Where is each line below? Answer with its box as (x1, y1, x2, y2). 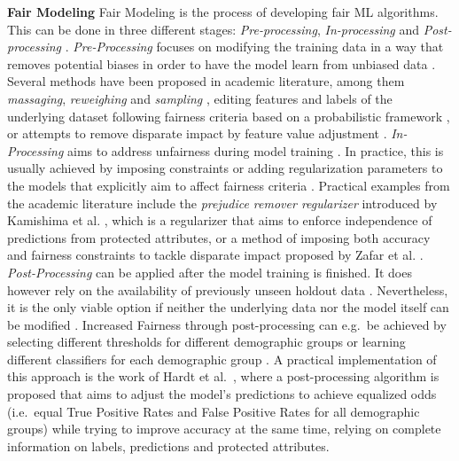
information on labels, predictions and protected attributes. (7, 436, 330, 455)
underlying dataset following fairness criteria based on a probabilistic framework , (7, 106, 450, 125)
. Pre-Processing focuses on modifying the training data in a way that (65, 37, 444, 56)
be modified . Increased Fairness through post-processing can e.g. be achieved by (7, 315, 447, 333)
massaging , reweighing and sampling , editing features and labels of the (7, 89, 393, 107)
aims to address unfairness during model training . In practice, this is (67, 141, 444, 160)
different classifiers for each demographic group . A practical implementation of (7, 349, 437, 368)
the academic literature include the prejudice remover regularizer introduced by (7, 193, 438, 212)
